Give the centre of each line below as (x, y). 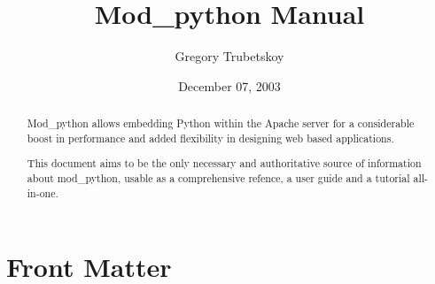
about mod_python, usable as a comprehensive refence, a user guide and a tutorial (218, 177)
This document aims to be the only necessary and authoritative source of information (224, 163)
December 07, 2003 (229, 85)
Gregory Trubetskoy (229, 56)
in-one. (43, 192)
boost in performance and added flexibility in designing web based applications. (210, 138)
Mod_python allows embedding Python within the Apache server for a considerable (221, 123)
